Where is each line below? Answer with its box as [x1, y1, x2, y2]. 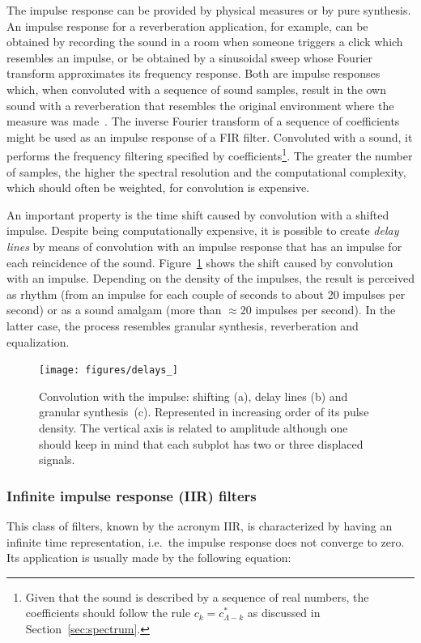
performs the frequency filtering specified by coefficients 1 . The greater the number [6, 145, 413, 164]
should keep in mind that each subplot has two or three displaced [39, 435, 364, 452]
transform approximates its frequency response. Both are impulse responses [6, 65, 381, 82]
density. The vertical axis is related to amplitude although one [39, 419, 348, 436]
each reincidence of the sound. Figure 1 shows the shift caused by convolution [6, 253, 393, 270]
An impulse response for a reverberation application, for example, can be [6, 17, 368, 34]
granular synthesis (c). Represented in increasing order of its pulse [39, 403, 369, 420]
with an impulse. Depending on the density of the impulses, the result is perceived [6, 270, 415, 287]
